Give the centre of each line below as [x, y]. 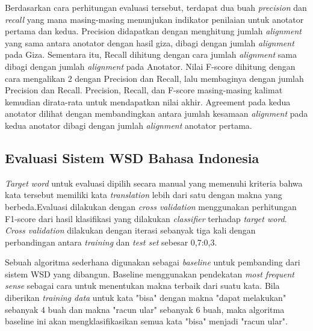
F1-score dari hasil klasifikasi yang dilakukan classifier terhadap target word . [146, 218]
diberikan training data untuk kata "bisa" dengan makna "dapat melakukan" [146, 298]
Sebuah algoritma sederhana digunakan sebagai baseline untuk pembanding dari [153, 262]
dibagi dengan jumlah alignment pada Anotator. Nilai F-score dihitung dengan [150, 66]
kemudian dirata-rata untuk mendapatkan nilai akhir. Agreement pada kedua [148, 101]
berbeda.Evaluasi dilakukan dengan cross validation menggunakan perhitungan [151, 206]
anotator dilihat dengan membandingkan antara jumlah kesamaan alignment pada [156, 113]
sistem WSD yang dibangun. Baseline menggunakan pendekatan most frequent [150, 274]
